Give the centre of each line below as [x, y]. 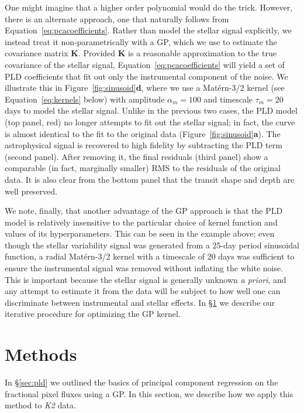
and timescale [228, 99]
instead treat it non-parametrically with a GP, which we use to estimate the [141, 41]
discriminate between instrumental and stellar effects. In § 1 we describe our [140, 302]
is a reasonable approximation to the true [202, 53]
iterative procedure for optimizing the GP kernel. [93, 314]
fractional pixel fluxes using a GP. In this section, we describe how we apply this [149, 393]
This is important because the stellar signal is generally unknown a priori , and [146, 279]
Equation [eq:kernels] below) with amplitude [85, 99]
